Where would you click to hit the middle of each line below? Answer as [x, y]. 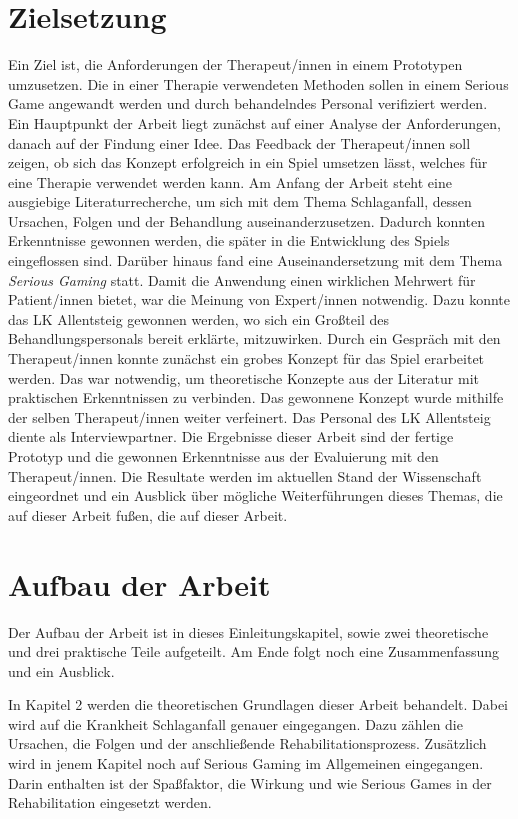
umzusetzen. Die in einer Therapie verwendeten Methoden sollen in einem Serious [258, 83]
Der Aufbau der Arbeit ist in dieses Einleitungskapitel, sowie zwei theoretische [248, 631]
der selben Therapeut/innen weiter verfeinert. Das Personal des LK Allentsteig [249, 416]
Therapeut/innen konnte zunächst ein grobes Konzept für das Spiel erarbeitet [246, 358]
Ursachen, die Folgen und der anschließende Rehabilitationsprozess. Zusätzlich [247, 743]
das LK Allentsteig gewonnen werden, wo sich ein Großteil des [198, 318]
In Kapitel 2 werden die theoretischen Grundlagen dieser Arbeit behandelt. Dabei [258, 704]
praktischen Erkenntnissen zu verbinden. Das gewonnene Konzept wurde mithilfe [256, 397]
